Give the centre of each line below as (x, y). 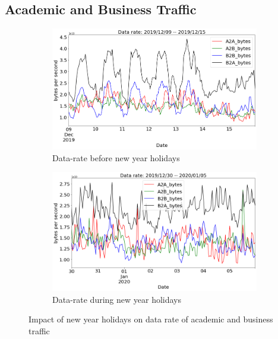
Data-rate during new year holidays (117, 299)
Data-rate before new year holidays (116, 157)
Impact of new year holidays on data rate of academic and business (151, 319)
